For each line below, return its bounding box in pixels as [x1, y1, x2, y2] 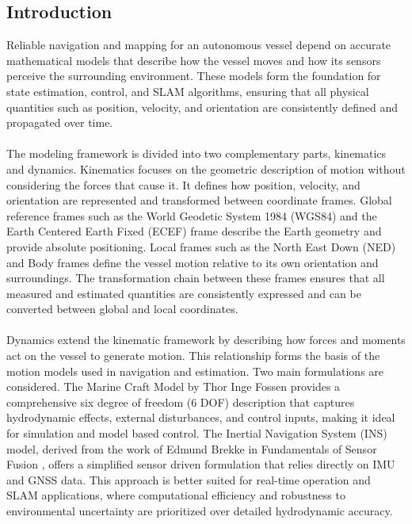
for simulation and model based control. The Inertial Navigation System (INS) [6, 425, 387, 442]
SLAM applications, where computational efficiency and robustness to [6, 487, 345, 503]
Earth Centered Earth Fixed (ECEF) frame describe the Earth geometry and [6, 223, 382, 239]
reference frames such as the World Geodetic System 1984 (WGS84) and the [6, 207, 377, 224]
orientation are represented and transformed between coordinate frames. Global [6, 192, 392, 208]
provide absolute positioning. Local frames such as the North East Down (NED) [6, 238, 396, 254]
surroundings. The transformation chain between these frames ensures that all [6, 270, 385, 286]
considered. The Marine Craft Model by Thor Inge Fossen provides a [6, 378, 341, 395]
